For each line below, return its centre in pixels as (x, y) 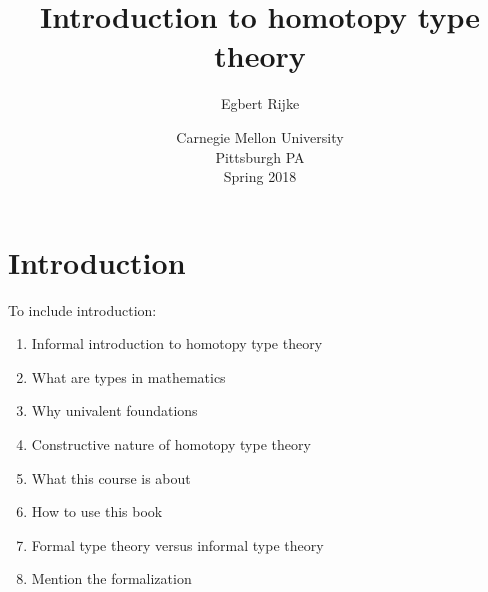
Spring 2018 (260, 176)
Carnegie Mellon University (260, 136)
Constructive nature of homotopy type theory (171, 444)
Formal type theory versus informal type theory (177, 544)
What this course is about (111, 477)
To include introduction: (82, 309)
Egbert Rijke (260, 103)
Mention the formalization (111, 578)
